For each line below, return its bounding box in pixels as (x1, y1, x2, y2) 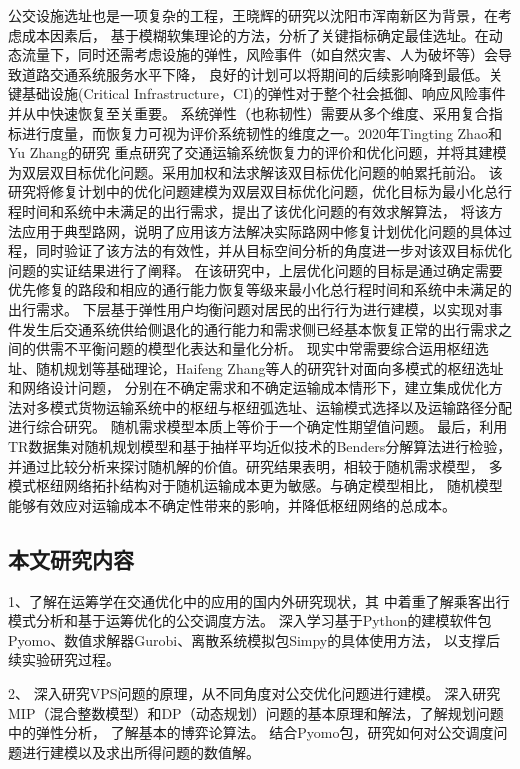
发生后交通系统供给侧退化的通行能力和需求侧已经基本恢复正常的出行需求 (21, 318, 498, 339)
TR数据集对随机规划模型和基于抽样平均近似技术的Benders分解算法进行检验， (8, 436, 512, 457)
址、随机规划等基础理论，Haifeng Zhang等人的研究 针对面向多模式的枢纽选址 (8, 357, 504, 378)
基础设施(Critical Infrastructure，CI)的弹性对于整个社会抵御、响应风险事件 (21, 83, 506, 104)
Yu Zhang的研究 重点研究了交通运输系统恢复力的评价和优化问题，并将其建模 (8, 142, 507, 163)
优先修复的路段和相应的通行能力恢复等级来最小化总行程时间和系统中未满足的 (8, 279, 512, 300)
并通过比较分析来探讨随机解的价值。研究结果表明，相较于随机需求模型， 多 (8, 455, 503, 476)
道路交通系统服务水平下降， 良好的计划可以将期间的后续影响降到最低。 (21, 63, 489, 84)
